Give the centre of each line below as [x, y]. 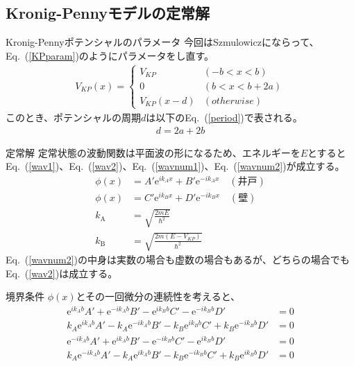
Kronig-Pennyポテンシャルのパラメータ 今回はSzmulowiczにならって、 [162, 42]
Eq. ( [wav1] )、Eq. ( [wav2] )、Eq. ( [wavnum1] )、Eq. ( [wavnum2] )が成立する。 [175, 166]
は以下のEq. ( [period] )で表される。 [224, 117]
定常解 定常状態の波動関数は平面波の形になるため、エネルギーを [153, 152]
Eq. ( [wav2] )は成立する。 [62, 273]
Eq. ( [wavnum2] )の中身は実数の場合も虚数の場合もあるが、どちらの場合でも [178, 260]
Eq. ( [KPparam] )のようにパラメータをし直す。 [110, 55]
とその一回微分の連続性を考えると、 [158, 296]
